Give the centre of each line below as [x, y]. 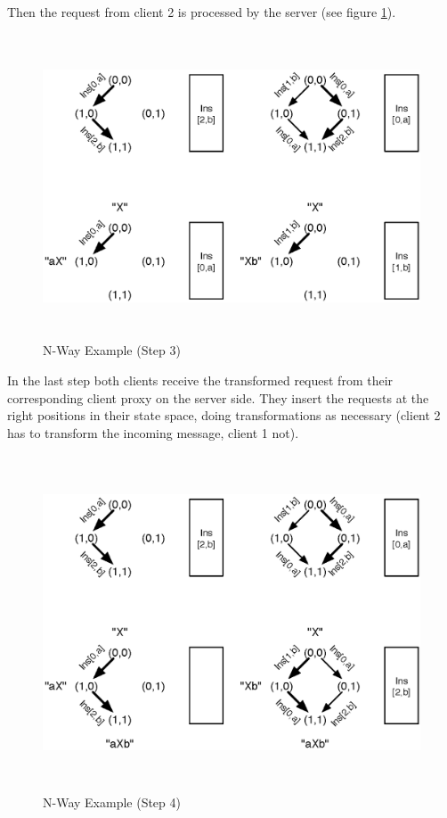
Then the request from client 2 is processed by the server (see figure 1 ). [202, 12]
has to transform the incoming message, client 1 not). [153, 432]
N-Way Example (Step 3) [112, 350]
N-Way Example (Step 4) [112, 802]
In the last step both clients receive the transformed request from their [200, 380]
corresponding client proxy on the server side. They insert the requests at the [218, 397]
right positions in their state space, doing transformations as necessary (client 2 [224, 415]
